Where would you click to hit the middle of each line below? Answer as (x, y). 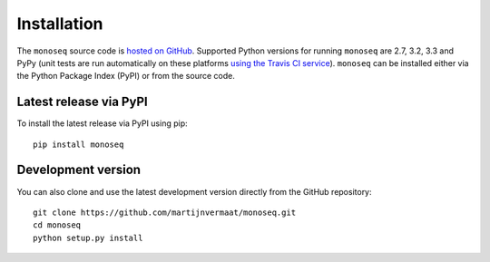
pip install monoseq (78, 144)
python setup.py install (88, 238)
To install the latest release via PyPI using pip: (102, 123)
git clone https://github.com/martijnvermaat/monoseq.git (165, 212)
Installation (60, 24)
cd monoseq (57, 225)
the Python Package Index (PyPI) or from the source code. (126, 76)
